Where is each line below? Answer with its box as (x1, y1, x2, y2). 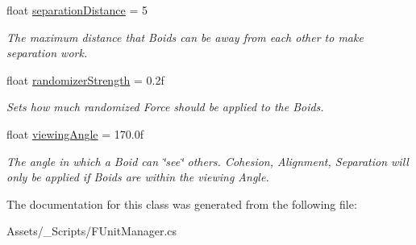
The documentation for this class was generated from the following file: (6, 195, 357, 212)
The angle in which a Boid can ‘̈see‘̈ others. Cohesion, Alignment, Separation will (6, 152, 409, 169)
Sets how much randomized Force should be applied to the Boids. (6, 98, 324, 115)
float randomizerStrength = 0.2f (6, 71, 164, 88)
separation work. (6, 44, 88, 61)
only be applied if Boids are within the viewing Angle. (6, 168, 269, 185)
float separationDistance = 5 (6, 2, 148, 18)
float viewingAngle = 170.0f (6, 125, 144, 142)
